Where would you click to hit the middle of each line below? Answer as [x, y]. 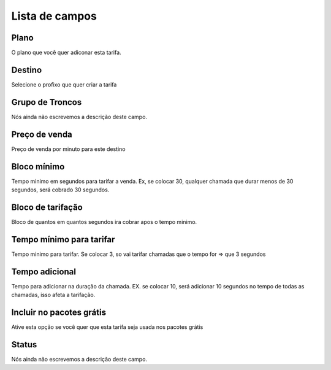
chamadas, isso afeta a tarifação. [53, 295]
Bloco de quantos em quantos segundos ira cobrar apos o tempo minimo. [104, 222]
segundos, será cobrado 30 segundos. [60, 190]
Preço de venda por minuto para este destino [68, 149]
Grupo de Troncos [47, 102]
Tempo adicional [44, 272]
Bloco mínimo [38, 167]
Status [24, 345]
